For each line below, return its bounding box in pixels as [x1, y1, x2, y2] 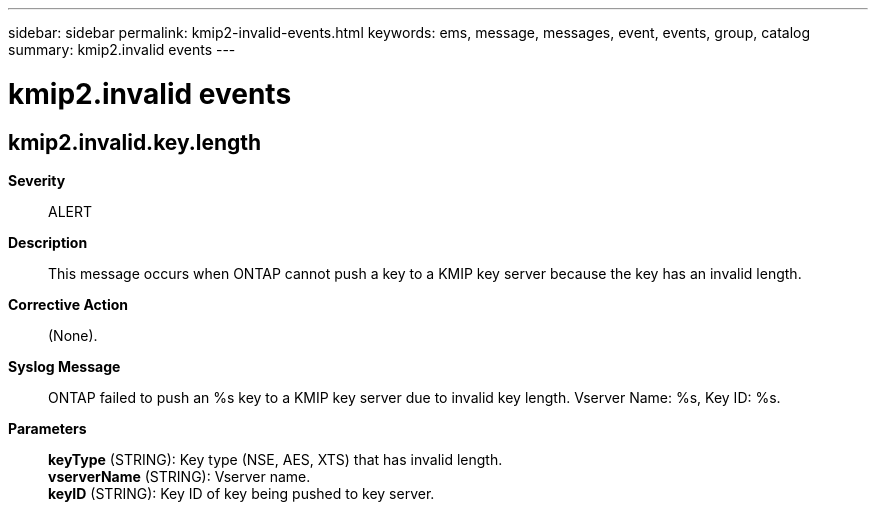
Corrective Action [8, 295, 128, 313]
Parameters [8, 419, 87, 437]
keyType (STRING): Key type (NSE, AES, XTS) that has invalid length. [48, 450, 503, 468]
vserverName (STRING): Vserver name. [48, 467, 311, 485]
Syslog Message [8, 357, 121, 375]
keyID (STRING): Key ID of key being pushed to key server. [48, 484, 435, 502]
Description [8, 233, 88, 251]
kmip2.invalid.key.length [8, 129, 262, 155]
